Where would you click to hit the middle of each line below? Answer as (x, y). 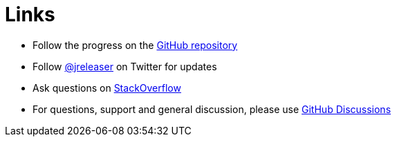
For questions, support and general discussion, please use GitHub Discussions (212, 109)
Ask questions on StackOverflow (107, 88)
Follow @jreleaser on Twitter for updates (125, 66)
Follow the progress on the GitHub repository (135, 45)
